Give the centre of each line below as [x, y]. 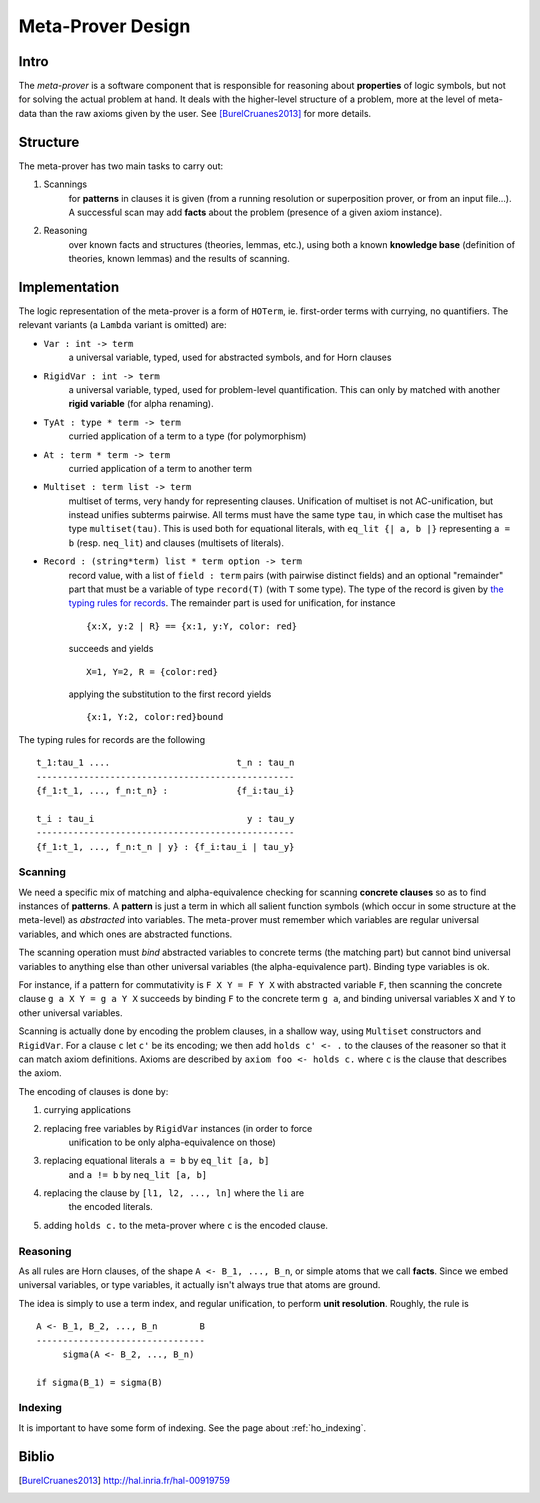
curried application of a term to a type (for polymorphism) [187, 436]
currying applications [87, 1110]
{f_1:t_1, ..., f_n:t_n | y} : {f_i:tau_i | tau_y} [165, 846]
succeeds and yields [111, 649]
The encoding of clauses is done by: [93, 1091]
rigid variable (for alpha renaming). [141, 404]
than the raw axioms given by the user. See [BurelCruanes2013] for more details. [205, 113]
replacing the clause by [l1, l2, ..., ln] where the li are [174, 1193]
